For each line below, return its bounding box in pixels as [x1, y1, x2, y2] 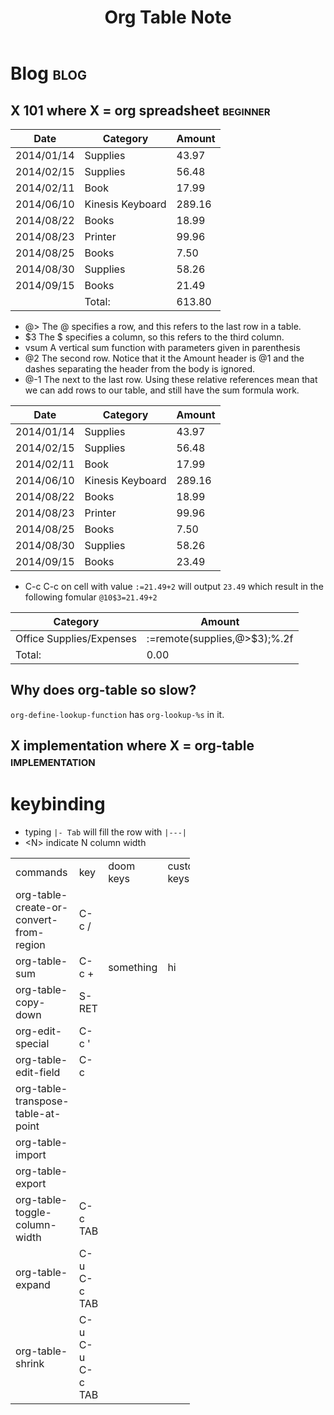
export [15, 1177, 47, 1191]
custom [167, 859, 203, 873]
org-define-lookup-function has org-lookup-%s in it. [10, 708, 225, 720]
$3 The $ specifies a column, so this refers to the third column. [24, 331, 285, 343]
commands [15, 866, 68, 880]
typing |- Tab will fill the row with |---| [24, 826, 188, 838]
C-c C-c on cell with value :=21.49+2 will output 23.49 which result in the [24, 581, 324, 592]
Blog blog [10, 62, 88, 85]
